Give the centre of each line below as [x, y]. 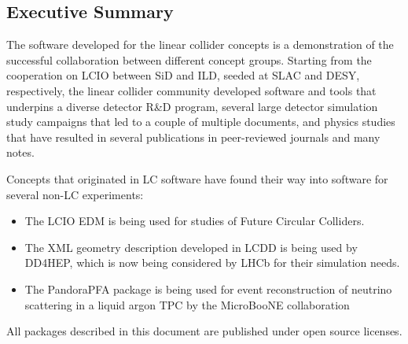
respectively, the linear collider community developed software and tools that [191, 90]
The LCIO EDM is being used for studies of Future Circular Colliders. [195, 221]
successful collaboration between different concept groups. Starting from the [189, 59]
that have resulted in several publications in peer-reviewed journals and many [193, 137]
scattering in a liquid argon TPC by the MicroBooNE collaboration [187, 304]
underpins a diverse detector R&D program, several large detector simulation [192, 106]
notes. [20, 152]
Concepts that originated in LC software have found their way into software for [197, 178]
